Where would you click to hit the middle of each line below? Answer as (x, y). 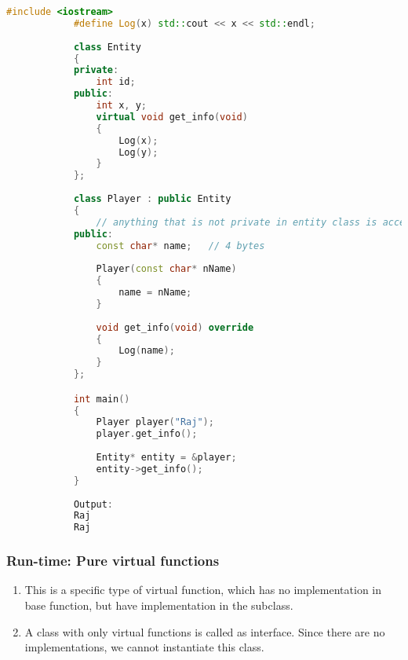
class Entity (107, 47)
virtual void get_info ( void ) (172, 117)
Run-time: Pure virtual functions (113, 561)
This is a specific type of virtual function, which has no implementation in (203, 590)
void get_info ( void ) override (175, 327)
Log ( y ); (138, 152)
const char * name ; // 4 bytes (180, 246)
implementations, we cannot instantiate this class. (144, 647)
